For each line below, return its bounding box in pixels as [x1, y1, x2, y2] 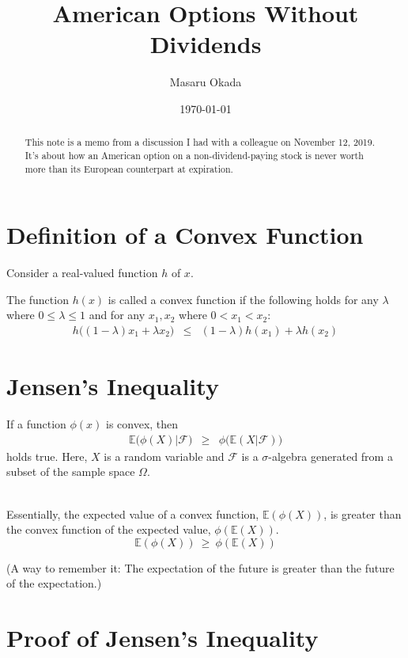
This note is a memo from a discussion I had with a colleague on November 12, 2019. [25, 135, 376, 149]
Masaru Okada [169, 74, 242, 90]
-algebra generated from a [268, 447, 393, 464]
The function [6, 291, 69, 307]
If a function [6, 416, 66, 432]
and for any [89, 306, 145, 323]
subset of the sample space [6, 463, 135, 480]
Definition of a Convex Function [6, 219, 364, 251]
